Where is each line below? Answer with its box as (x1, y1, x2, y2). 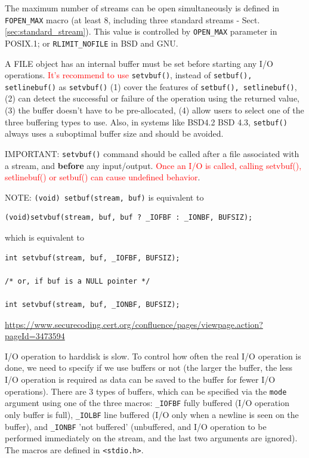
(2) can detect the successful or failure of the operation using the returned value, (5, 92, 300, 104)
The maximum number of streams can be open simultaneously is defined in (5, 2, 280, 14)
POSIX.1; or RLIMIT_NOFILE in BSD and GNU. (5, 36, 178, 49)
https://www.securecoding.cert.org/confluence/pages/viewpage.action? (5, 318, 263, 330)
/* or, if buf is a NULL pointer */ (5, 276, 150, 285)
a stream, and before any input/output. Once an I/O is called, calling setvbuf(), (5, 159, 302, 171)
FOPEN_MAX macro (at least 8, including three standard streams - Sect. (5, 13, 260, 26)
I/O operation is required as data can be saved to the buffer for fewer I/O (5, 373, 276, 385)
